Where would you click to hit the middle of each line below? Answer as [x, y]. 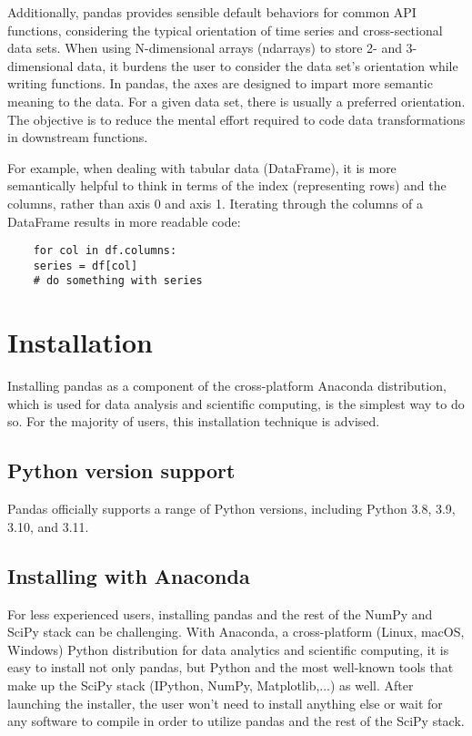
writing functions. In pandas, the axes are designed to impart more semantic [220, 83]
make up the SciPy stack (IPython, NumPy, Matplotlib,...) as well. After [211, 685]
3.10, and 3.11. [48, 526]
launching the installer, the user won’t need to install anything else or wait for [225, 703]
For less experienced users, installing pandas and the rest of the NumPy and [220, 613]
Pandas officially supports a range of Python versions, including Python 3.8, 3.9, [231, 509]
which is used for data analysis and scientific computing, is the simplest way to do [236, 403]
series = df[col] [85, 266]
